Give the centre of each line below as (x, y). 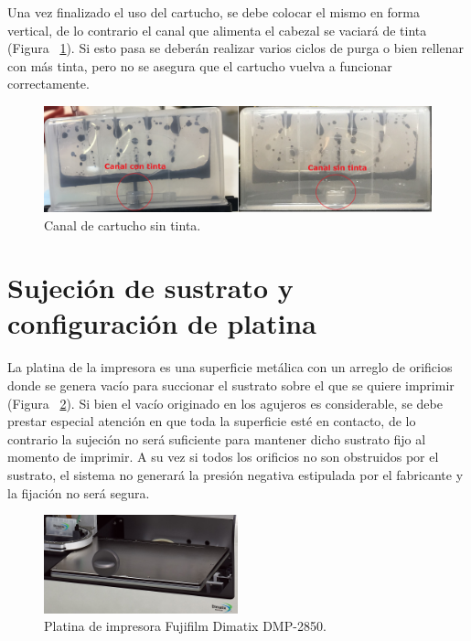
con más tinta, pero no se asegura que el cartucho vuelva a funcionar (200, 65)
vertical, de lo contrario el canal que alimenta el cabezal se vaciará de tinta (217, 30)
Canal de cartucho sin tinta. (123, 224)
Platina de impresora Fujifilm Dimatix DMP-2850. (185, 626)
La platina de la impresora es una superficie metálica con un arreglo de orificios (230, 367)
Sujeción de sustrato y (150, 288)
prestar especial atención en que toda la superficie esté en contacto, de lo (212, 421)
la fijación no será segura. (79, 492)
